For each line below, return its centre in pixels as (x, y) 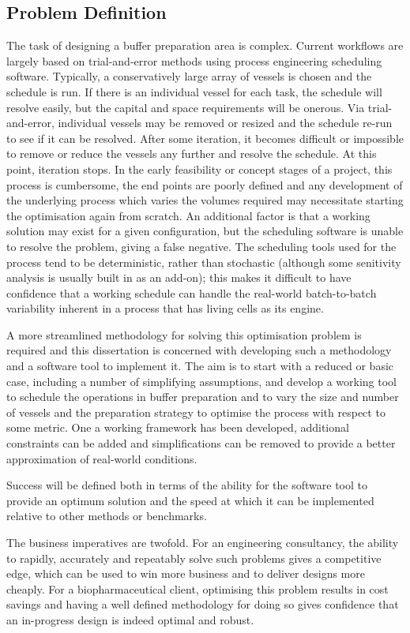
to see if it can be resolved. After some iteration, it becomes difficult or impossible (205, 138)
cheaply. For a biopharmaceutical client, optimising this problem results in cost (197, 588)
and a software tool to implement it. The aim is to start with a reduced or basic (200, 366)
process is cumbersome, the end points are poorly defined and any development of (205, 184)
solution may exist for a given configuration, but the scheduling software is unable (205, 231)
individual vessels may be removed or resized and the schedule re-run (225, 123)
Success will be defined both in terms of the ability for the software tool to (187, 485)
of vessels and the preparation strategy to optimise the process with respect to (196, 412)
